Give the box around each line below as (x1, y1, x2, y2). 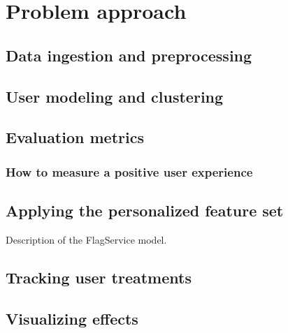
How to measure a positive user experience (6, 163, 253, 180)
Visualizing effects (6, 307, 138, 329)
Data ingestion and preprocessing (6, 44, 252, 66)
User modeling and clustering (6, 85, 224, 107)
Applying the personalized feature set (6, 199, 284, 221)
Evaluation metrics (6, 126, 144, 148)
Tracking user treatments (6, 266, 192, 288)
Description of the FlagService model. (6, 232, 167, 246)
